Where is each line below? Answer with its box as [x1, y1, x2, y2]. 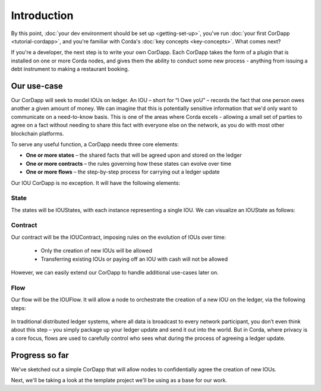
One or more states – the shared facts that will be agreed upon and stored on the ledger [26, 152, 242, 159]
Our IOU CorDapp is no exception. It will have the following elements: [11, 179, 181, 187]
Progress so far [11, 350, 70, 360]
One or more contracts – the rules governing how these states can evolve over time [26, 160, 232, 167]
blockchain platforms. [11, 130, 64, 137]
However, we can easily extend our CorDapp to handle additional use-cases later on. [11, 269, 219, 276]
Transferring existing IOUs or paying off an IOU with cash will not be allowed [40, 256, 228, 263]
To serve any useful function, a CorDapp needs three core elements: [11, 140, 180, 148]
